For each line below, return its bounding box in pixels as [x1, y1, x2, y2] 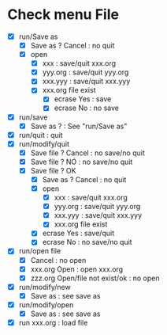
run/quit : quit [18, 130, 64, 139]
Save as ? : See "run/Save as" [30, 121, 128, 131]
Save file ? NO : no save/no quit [30, 157, 133, 166]
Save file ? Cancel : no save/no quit [30, 148, 145, 158]
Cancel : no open [30, 255, 87, 265]
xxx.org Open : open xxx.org [30, 264, 124, 274]
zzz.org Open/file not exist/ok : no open [30, 273, 160, 283]
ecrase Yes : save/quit [42, 228, 115, 238]
